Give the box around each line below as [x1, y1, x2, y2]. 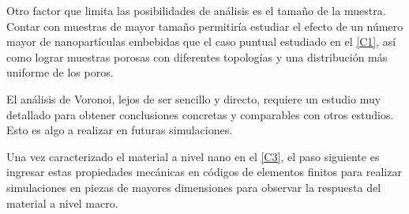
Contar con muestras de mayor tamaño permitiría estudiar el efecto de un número [6, 17, 403, 34]
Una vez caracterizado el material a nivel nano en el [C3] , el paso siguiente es [6, 148, 380, 164]
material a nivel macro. [6, 194, 118, 211]
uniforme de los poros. [6, 64, 114, 81]
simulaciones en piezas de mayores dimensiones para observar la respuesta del [6, 178, 381, 195]
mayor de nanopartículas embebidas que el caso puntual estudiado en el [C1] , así [6, 33, 396, 50]
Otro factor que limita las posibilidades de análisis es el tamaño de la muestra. [6, 2, 386, 18]
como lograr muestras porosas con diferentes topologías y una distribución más [6, 48, 388, 65]
